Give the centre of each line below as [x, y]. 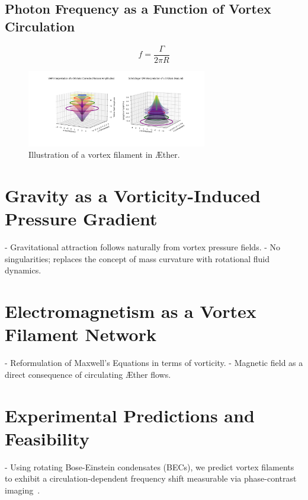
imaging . [23, 490]
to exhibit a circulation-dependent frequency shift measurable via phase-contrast [151, 478]
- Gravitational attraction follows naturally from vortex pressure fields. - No [143, 247]
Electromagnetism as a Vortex [131, 311]
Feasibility [47, 438]
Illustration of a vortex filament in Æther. [104, 155]
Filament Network [81, 334]
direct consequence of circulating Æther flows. [88, 374]
